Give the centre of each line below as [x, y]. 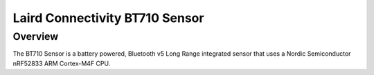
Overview [36, 36]
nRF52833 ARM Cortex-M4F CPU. [62, 63]
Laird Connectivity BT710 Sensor [108, 18]
